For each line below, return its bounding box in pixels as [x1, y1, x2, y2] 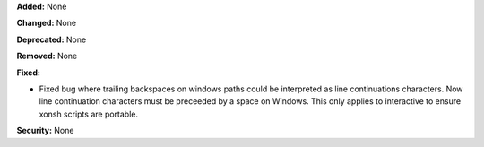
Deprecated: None [16, 34, 87, 45]
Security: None [16, 125, 74, 136]
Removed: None [16, 50, 78, 62]
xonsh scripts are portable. [39, 108, 139, 119]
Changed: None [16, 18, 76, 29]
